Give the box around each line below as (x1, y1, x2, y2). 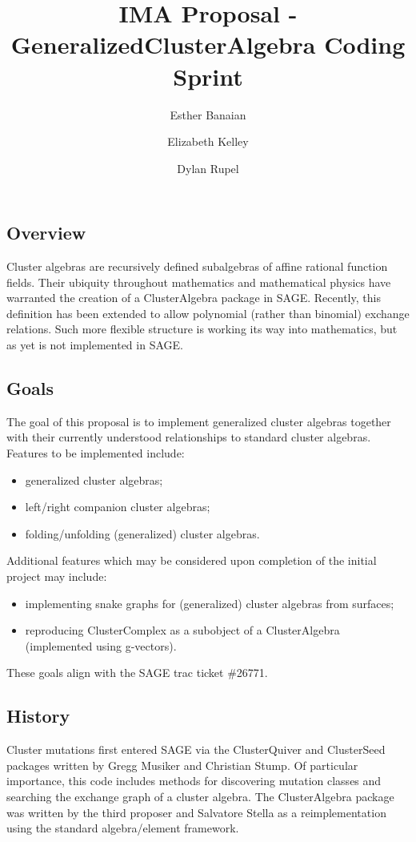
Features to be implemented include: (6, 445, 185, 461)
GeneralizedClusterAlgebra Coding (10, 28, 406, 61)
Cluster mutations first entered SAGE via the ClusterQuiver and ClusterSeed (6, 741, 386, 758)
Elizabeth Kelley (167, 133, 249, 150)
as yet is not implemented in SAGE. (6, 336, 183, 353)
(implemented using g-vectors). (25, 637, 177, 654)
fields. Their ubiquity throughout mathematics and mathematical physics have (6, 273, 391, 290)
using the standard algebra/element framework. (6, 820, 239, 836)
